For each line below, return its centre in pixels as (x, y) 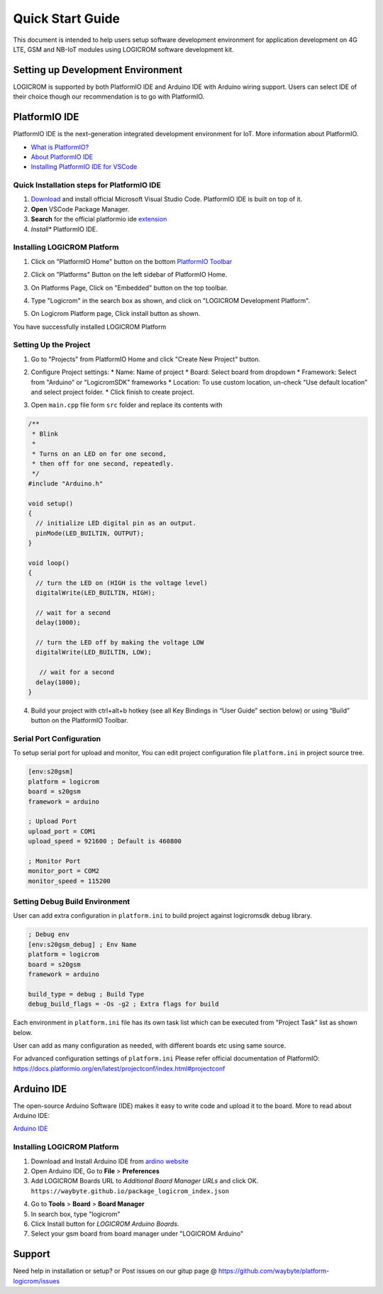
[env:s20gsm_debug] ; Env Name (83, 944)
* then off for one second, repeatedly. (103, 464)
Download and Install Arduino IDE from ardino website (110, 1161)
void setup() (51, 503)
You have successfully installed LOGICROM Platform (90, 327)
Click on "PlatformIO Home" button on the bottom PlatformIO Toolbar (132, 261)
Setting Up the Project (52, 345)
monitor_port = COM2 (63, 871)
